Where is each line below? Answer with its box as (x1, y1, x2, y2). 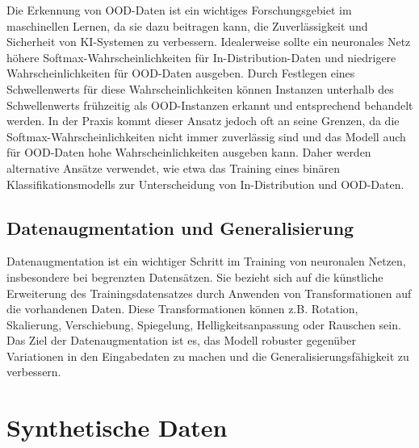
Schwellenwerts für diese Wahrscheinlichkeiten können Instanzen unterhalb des (6, 80, 394, 97)
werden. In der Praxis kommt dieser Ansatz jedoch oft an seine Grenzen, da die (6, 112, 400, 129)
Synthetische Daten (6, 411, 228, 444)
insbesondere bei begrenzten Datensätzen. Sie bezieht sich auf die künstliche (6, 268, 383, 285)
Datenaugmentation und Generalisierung (6, 215, 354, 240)
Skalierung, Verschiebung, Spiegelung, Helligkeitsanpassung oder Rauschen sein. (6, 316, 401, 333)
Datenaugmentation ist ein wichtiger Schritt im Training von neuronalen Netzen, (6, 253, 406, 270)
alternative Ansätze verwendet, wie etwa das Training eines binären (6, 159, 340, 176)
